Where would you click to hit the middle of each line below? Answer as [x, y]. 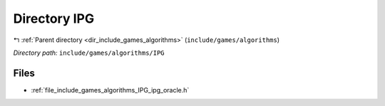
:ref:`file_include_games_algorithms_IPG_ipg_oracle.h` [110, 90]
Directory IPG [54, 18]
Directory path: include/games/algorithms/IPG [89, 53]
